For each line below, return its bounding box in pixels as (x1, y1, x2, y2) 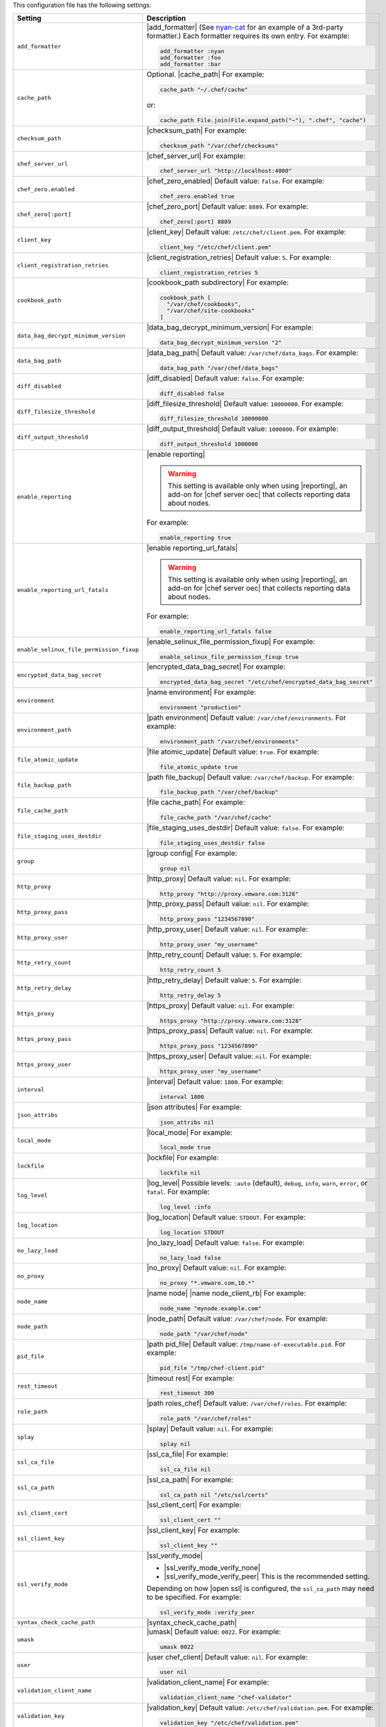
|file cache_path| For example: (146, 798, 245, 808)
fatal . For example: (146, 1187, 210, 1196)
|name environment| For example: (146, 687, 256, 697)
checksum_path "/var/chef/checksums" (160, 142, 279, 149)
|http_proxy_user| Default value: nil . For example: (146, 924, 309, 934)
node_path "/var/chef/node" (160, 1330, 249, 1337)
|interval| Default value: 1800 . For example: (146, 1076, 284, 1086)
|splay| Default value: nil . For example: (146, 1424, 274, 1433)
